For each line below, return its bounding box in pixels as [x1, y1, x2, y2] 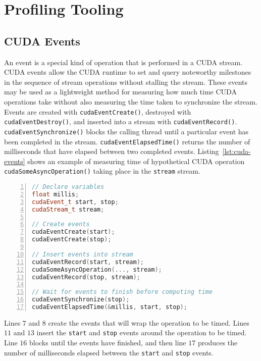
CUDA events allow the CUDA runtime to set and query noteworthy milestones [4, 67, 251, 77]
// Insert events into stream [32, 250, 133, 258]
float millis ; [32, 190, 79, 198]
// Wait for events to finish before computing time [32, 288, 213, 296]
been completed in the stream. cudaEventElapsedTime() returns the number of [4, 136, 250, 146]
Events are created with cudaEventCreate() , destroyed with [4, 106, 191, 117]
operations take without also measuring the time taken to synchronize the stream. [4, 96, 257, 107]
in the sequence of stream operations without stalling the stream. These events [4, 76, 248, 87]
